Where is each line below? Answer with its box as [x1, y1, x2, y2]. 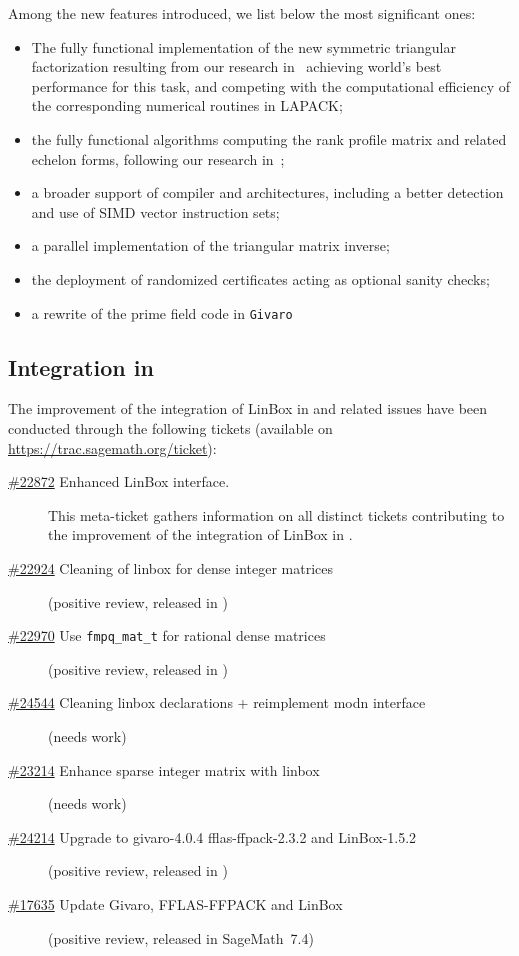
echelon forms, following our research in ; [31, 148, 285, 169]
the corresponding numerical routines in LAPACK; [31, 95, 343, 116]
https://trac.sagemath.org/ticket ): [8, 437, 217, 458]
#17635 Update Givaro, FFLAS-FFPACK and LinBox [8, 893, 343, 914]
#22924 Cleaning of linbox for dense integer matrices [8, 557, 333, 578]
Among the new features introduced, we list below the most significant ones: [8, 3, 476, 23]
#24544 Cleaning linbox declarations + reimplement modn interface [8, 692, 426, 713]
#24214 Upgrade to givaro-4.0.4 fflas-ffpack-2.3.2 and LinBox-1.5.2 [8, 826, 417, 847]
